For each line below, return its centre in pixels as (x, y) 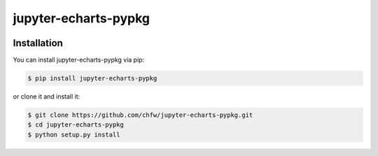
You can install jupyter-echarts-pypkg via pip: (79, 60)
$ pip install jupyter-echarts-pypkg (92, 78)
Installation (38, 43)
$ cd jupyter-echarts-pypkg (76, 125)
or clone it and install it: (47, 97)
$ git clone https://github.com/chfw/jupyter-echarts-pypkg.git (140, 115)
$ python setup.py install (74, 134)
